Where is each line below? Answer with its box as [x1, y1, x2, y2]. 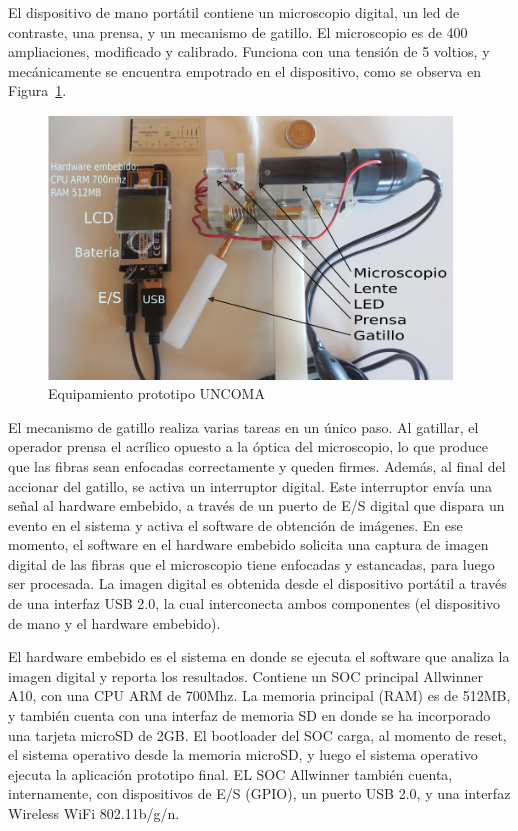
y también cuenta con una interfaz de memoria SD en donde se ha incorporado [8, 705, 491, 726]
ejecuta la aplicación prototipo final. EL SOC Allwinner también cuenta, [8, 763, 453, 784]
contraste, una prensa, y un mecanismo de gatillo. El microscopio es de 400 [8, 21, 468, 42]
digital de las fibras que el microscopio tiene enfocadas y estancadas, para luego [8, 553, 495, 574]
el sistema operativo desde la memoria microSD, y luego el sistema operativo [8, 744, 478, 765]
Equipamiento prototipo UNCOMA [48, 383, 265, 404]
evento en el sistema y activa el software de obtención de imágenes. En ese [8, 514, 463, 535]
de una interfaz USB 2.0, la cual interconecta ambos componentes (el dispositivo [8, 593, 501, 614]
